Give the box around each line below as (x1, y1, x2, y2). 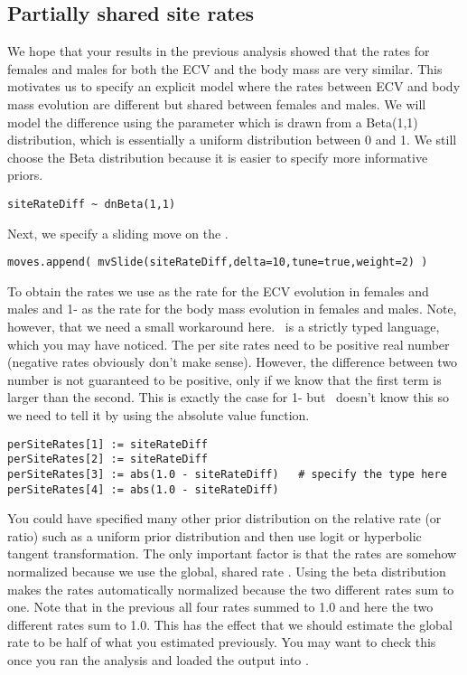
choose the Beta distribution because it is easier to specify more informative (7, 147, 428, 166)
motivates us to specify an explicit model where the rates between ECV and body (7, 77, 461, 96)
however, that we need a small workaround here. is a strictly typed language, (7, 317, 440, 336)
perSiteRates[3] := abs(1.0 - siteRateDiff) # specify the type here (7, 467, 447, 481)
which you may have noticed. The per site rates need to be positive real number (7, 334, 450, 353)
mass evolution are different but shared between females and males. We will (7, 94, 426, 113)
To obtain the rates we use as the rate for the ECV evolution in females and (7, 281, 429, 300)
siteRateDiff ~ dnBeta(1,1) (7, 197, 176, 211)
